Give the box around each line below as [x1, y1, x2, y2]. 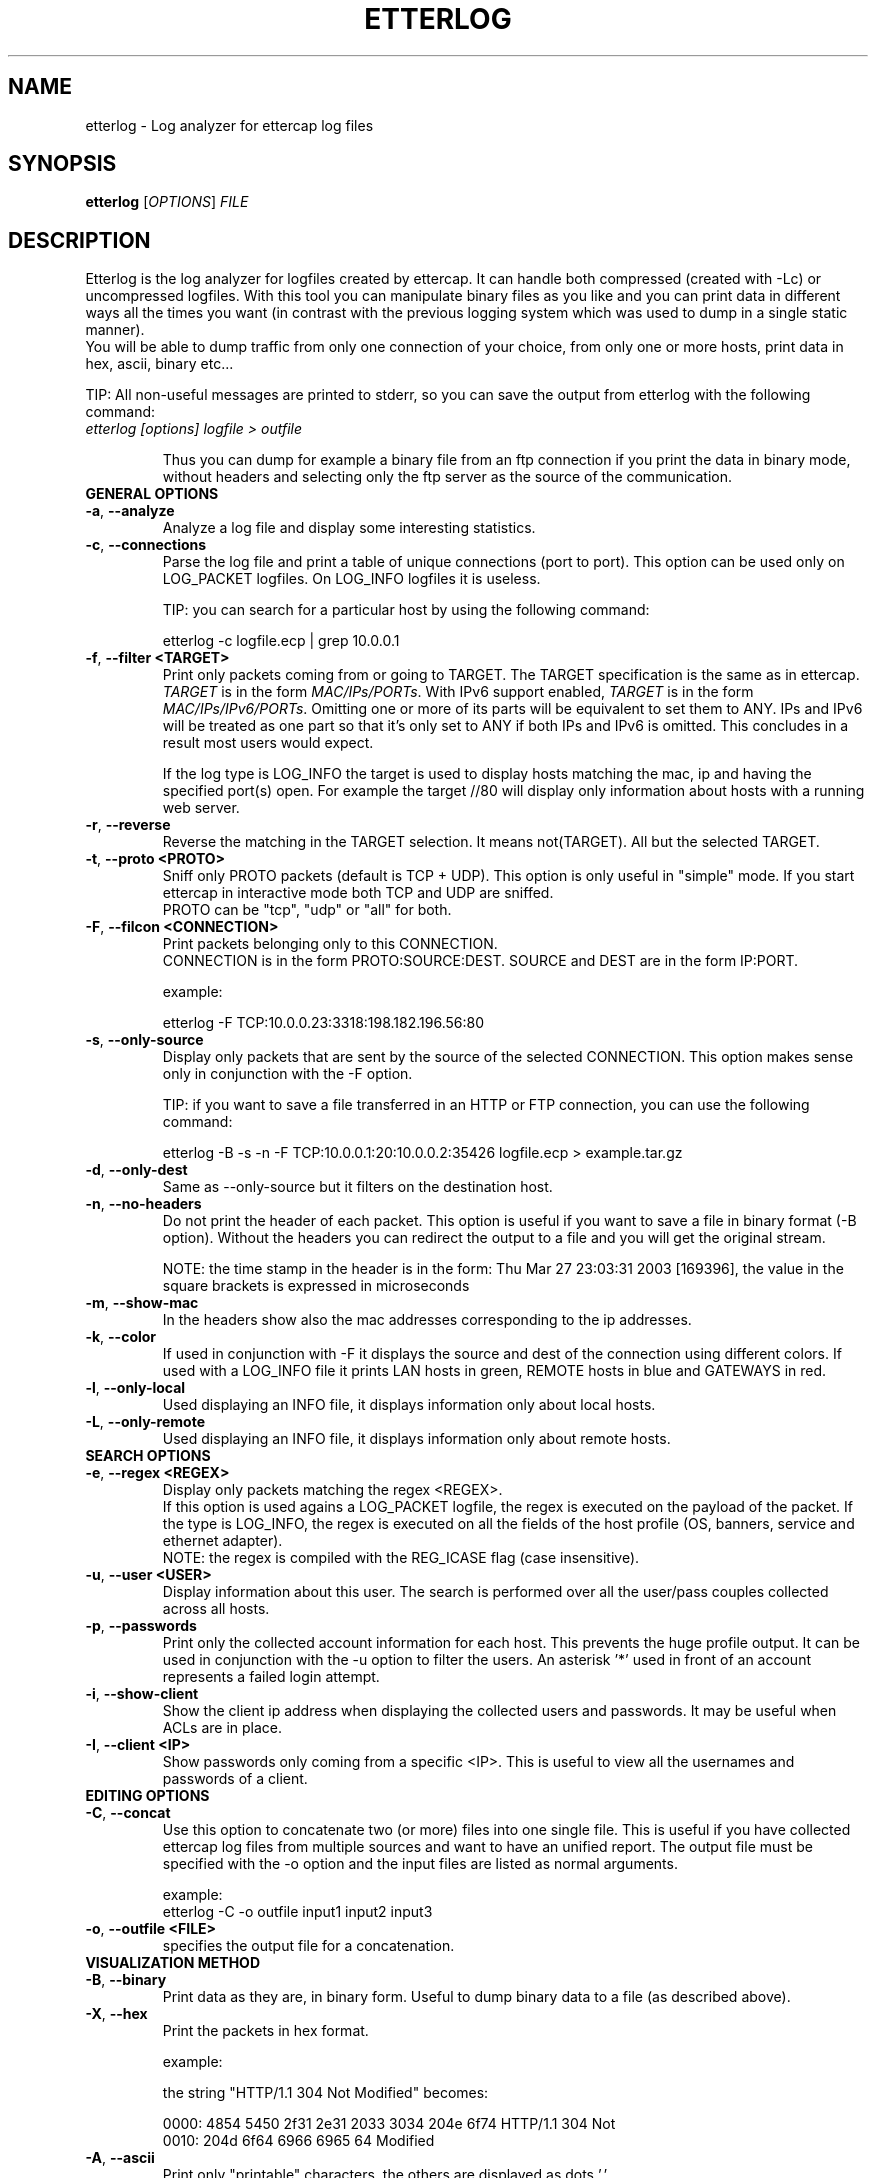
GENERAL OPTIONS [85, 485, 219, 503]
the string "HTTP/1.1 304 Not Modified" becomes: [162, 2084, 489, 2102]
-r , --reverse [85, 816, 171, 834]
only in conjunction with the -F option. [162, 1065, 413, 1083]
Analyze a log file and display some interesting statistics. [162, 519, 536, 537]
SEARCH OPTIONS [85, 1447, 211, 1465]
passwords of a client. [162, 1770, 308, 1788]
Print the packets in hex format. [162, 2022, 369, 2040]
